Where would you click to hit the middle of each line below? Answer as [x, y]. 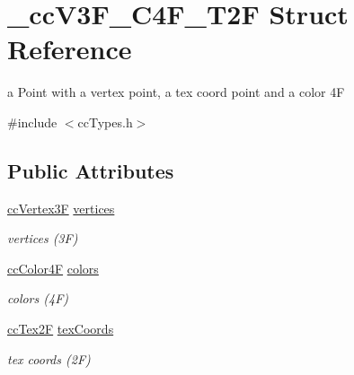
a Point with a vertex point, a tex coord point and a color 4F [176, 92]
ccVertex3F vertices [61, 208]
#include [32, 122]
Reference [70, 49]
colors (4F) [38, 298]
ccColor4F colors [53, 268]
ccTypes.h [105, 122]
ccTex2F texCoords [61, 329]
